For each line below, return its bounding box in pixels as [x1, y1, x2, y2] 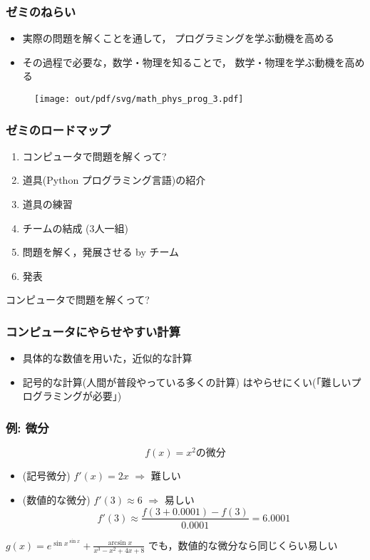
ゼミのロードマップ [6, 120, 111, 138]
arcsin [108, 539, 126, 547]
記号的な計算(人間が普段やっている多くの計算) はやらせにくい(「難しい [22, 374, 351, 389]
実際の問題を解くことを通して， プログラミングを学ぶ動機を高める [22, 31, 335, 46]
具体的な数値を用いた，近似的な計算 [22, 351, 192, 365]
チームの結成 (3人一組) [22, 220, 128, 235]
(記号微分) [22, 468, 71, 483]
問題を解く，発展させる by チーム [22, 244, 180, 259]
